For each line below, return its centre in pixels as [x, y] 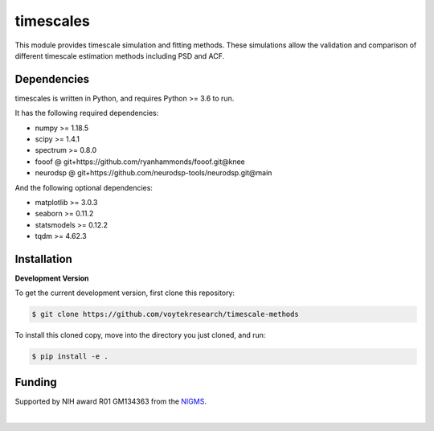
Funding [36, 382]
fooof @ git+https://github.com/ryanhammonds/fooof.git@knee [140, 162]
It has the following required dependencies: [87, 113]
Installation [43, 259]
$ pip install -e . [70, 357]
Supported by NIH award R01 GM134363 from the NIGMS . [111, 401]
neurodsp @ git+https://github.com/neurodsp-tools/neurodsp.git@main [154, 173]
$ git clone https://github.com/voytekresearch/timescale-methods [165, 314]
